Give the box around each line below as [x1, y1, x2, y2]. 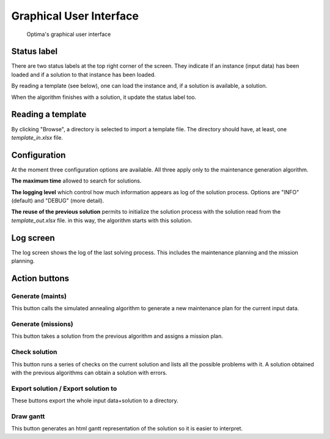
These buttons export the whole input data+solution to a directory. [11, 397, 178, 404]
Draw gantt [11, 412, 45, 421]
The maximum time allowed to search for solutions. [11, 177, 142, 184]
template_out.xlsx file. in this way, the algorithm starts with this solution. [11, 217, 193, 224]
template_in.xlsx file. [11, 134, 64, 141]
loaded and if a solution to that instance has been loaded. [11, 71, 156, 78]
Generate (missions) [11, 320, 73, 328]
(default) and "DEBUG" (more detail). [11, 197, 105, 204]
